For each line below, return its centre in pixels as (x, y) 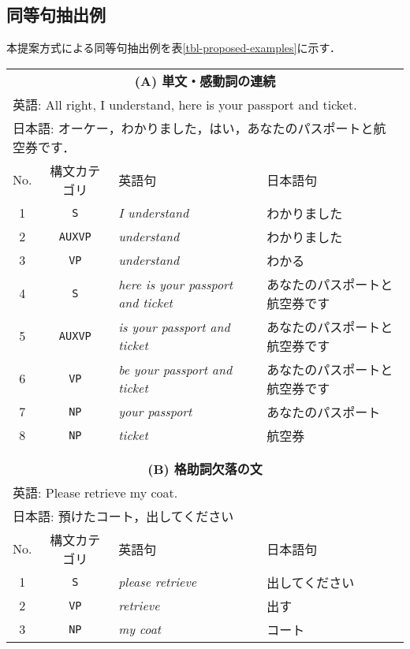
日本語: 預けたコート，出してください (123, 516)
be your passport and (175, 369)
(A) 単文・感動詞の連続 (205, 80)
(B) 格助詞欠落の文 (205, 468)
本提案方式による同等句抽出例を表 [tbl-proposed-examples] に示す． (173, 48)
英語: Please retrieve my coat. (95, 492)
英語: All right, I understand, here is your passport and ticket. (185, 104)
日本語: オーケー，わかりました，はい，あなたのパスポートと (193, 128)
